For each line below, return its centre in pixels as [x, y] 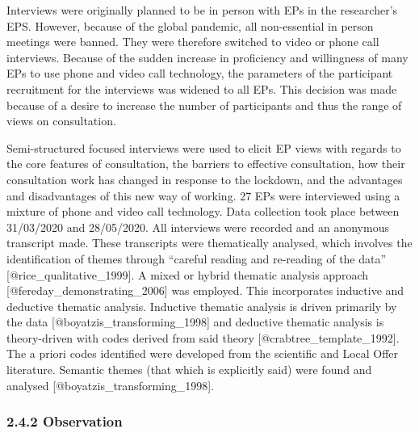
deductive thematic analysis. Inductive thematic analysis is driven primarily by [202, 306]
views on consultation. [61, 121]
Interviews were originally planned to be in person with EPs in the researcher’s [202, 10]
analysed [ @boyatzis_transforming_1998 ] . [111, 385]
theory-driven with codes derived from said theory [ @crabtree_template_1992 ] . [203, 337]
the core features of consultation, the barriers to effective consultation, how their [206, 164]
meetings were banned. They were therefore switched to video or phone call [193, 42]
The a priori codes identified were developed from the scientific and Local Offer [203, 353]
